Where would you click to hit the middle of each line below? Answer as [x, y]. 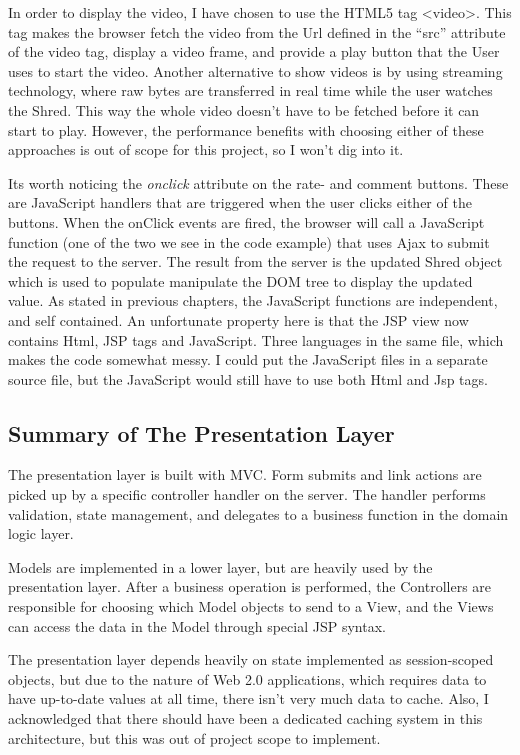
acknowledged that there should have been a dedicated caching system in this [245, 718]
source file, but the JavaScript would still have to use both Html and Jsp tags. [248, 378]
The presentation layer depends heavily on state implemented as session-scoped [251, 659]
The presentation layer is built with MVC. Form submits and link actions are [245, 474]
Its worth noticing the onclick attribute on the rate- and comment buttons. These [258, 182]
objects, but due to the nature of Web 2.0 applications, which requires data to [247, 678]
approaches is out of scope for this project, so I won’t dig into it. [206, 149]
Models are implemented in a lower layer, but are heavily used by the [220, 566]
